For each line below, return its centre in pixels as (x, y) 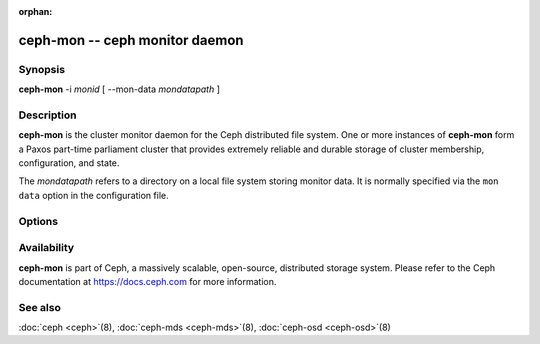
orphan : (35, 11)
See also (40, 307)
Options (38, 221)
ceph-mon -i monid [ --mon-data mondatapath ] (119, 89)
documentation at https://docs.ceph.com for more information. (147, 281)
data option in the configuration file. (93, 195)
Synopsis (41, 69)
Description (47, 115)
